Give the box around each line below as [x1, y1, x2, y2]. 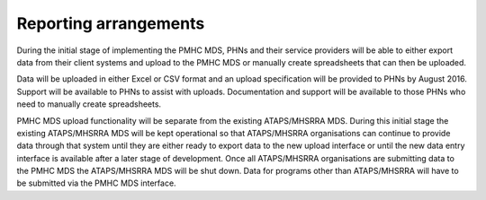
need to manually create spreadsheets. [16, 99, 162, 109]
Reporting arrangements [16, 13, 205, 33]
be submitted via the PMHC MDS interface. [16, 178, 176, 188]
